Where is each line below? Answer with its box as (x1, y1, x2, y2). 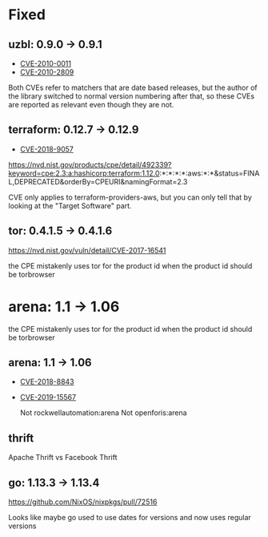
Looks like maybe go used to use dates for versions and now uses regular (8, 513, 252, 522)
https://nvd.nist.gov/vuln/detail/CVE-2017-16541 (8, 245, 166, 255)
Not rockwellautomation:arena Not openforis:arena (19, 408, 187, 418)
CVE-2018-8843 (19, 377, 74, 386)
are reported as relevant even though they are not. (8, 100, 174, 109)
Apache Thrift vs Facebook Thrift (8, 453, 118, 462)
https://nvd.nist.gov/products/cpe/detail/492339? (8, 159, 172, 169)
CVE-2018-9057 (19, 144, 74, 154)
